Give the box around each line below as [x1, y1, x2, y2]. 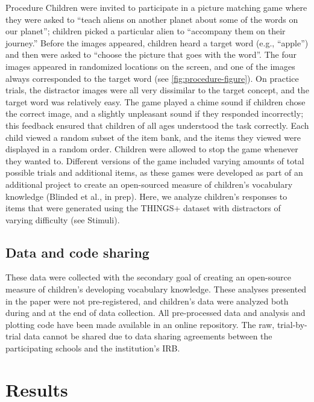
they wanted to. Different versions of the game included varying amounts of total [5, 154, 304, 167]
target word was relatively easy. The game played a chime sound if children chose [5, 95, 306, 108]
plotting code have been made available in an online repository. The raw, [5, 318, 275, 330]
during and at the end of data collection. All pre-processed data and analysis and [5, 306, 306, 319]
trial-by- [277, 318, 307, 330]
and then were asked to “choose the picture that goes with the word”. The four [5, 48, 297, 61]
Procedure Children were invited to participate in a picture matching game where [5, 1, 307, 13]
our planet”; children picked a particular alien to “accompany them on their [5, 25, 286, 37]
